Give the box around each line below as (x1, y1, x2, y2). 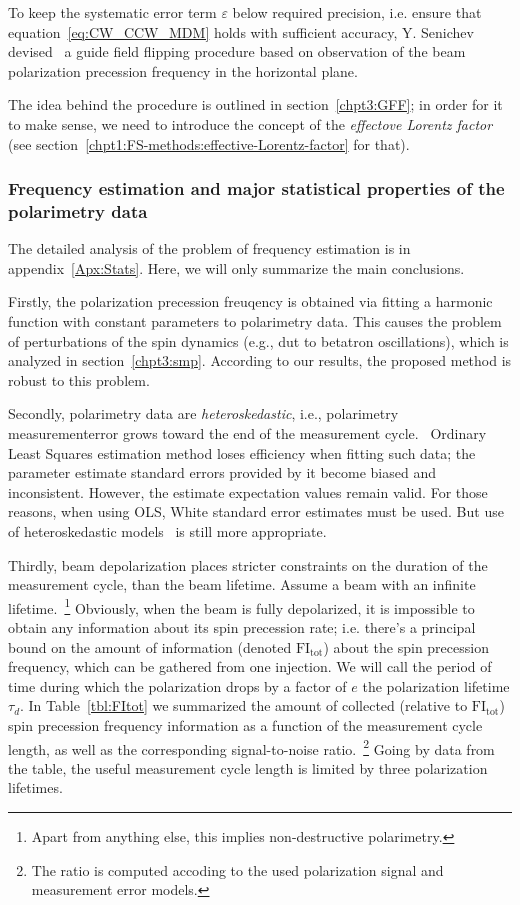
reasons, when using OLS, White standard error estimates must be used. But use (8, 501, 504, 522)
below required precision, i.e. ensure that (232, 2, 482, 22)
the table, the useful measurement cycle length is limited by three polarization (8, 757, 488, 778)
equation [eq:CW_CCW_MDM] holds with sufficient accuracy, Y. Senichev (8, 21, 474, 42)
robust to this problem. (8, 369, 150, 390)
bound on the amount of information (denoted (8, 636, 292, 657)
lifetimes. (8, 777, 63, 798)
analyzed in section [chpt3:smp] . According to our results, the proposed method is (8, 350, 512, 371)
